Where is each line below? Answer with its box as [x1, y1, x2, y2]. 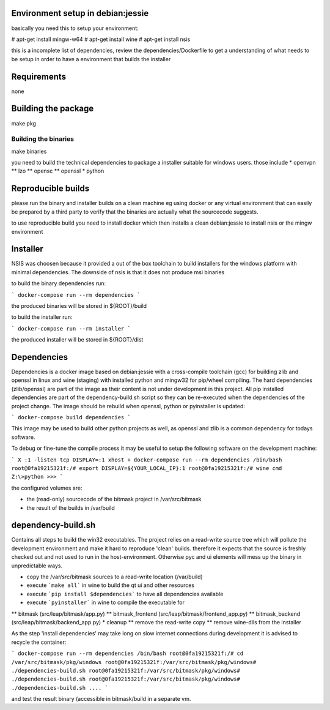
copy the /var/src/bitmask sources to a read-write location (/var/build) [26, 573, 203, 580]
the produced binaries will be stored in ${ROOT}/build [11, 302, 147, 309]
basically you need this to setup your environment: [11, 24, 139, 32]
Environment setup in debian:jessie [11, 8, 149, 18]
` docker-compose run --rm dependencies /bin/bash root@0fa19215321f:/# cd [11, 650, 244, 657]
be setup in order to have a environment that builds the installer [11, 55, 171, 62]
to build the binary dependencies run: [11, 280, 106, 287]
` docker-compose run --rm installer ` [11, 325, 131, 332]
